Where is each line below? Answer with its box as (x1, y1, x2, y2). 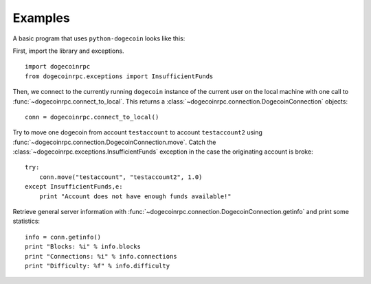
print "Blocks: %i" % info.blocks (25, 243, 141, 250)
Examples (12, 10, 70, 25)
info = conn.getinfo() (25, 233, 102, 241)
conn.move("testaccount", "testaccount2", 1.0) (38, 173, 203, 181)
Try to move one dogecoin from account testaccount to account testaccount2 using (12, 128, 262, 137)
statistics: (12, 217, 41, 226)
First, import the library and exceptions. (12, 47, 124, 55)
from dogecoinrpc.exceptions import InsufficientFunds (25, 72, 214, 80)
